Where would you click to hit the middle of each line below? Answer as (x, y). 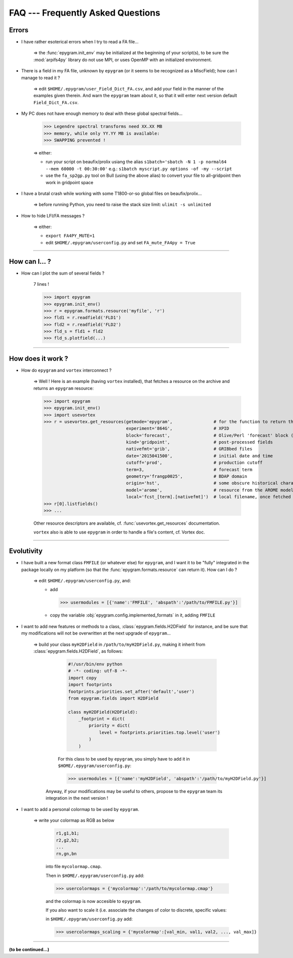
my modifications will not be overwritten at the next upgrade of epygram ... (96, 633)
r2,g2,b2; (68, 840)
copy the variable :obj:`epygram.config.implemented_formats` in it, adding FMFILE (133, 615)
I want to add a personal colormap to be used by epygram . (80, 809)
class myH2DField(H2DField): (103, 712)
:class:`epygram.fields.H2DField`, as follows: (78, 651)
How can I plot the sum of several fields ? (63, 273)
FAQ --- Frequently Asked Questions (85, 13)
